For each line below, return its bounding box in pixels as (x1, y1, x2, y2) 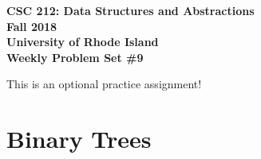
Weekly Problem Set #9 (6, 48, 144, 65)
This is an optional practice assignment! (6, 76, 202, 92)
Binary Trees (6, 122, 152, 155)
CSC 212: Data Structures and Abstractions (6, 2, 255, 18)
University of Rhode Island (6, 33, 159, 50)
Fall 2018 (6, 17, 57, 34)
